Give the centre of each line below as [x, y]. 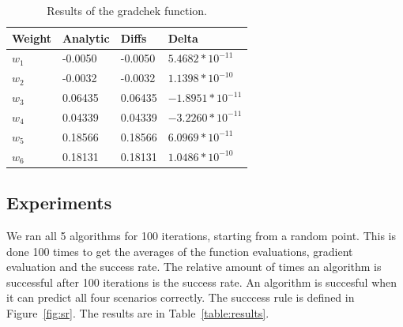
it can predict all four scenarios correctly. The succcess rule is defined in [181, 297]
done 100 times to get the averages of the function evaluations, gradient [180, 251]
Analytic [86, 38]
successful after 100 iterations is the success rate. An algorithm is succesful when [202, 282]
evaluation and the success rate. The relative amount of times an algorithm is [194, 267]
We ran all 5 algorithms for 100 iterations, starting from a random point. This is [201, 235]
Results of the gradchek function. [127, 10]
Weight [32, 38]
